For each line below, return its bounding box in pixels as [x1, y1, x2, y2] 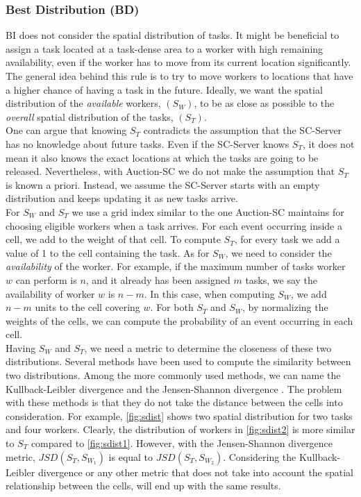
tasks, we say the [245, 272, 318, 287]
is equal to [108, 449, 153, 464]
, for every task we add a [234, 232, 340, 246]
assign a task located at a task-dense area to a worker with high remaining [6, 41, 324, 56]
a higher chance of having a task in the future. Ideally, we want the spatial [6, 82, 323, 96]
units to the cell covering [35, 300, 140, 314]
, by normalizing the [242, 300, 328, 314]
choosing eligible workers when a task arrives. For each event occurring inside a [6, 218, 342, 233]
